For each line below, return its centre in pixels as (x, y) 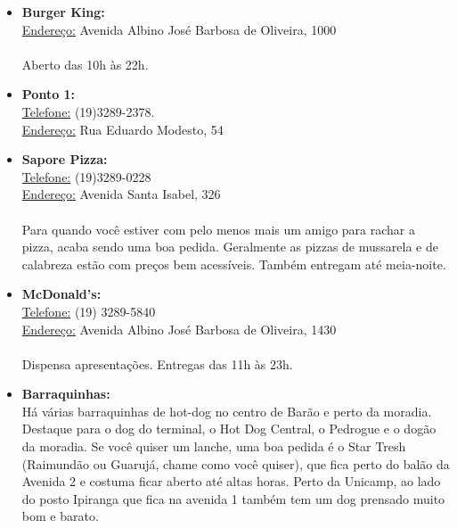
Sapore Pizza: (65, 159)
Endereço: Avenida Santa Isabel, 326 (121, 194)
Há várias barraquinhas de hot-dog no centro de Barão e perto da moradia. (227, 411)
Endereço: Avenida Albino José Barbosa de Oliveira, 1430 (179, 329)
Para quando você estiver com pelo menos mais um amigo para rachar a (218, 229)
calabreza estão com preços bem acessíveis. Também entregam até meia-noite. (234, 264)
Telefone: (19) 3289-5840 (89, 311)
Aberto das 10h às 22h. (85, 64)
